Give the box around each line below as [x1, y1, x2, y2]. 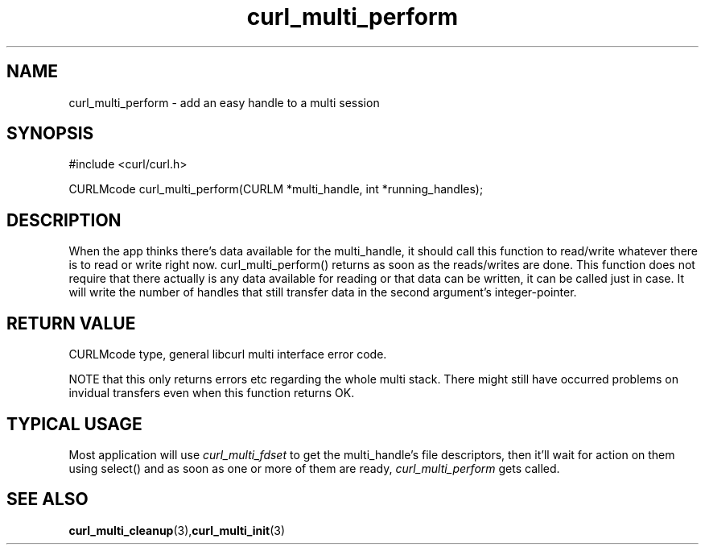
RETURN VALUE [6, 313, 136, 333]
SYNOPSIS [6, 123, 94, 144]
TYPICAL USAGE [6, 413, 142, 434]
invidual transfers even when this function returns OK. [68, 386, 355, 400]
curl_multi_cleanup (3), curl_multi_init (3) [68, 523, 285, 537]
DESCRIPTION [6, 209, 122, 230]
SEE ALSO [6, 489, 89, 510]
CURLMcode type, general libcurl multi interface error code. [68, 347, 387, 362]
